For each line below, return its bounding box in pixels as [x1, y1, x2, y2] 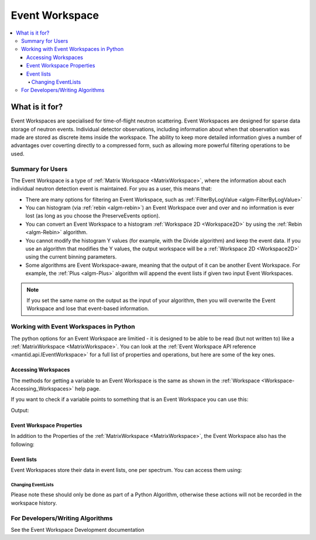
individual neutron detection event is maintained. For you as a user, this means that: [11, 185, 212, 192]
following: [11, 440, 35, 448]
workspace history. [11, 499, 57, 507]
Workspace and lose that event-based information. [26, 305, 149, 312]
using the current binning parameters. [25, 253, 117, 260]
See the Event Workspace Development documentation [11, 526, 145, 533]
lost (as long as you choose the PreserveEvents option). [25, 212, 160, 219]
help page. [75, 385, 101, 392]
